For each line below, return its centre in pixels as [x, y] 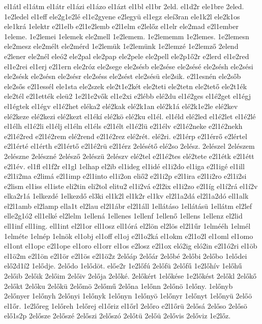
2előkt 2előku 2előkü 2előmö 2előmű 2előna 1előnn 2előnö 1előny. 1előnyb [119, 286]
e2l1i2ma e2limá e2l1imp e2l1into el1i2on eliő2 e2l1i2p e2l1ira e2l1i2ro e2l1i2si [125, 176]
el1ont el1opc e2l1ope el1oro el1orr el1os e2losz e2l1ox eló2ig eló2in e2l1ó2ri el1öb [131, 246]
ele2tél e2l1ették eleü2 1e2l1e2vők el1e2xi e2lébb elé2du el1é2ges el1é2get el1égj [127, 96]
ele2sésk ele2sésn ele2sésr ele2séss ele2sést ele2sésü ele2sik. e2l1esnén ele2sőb [123, 76]
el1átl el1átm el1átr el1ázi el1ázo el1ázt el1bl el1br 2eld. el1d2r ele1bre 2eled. [124, 6]
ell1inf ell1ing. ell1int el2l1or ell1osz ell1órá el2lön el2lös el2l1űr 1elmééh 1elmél [127, 226]
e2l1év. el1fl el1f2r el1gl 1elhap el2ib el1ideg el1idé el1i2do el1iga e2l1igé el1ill [124, 166]
